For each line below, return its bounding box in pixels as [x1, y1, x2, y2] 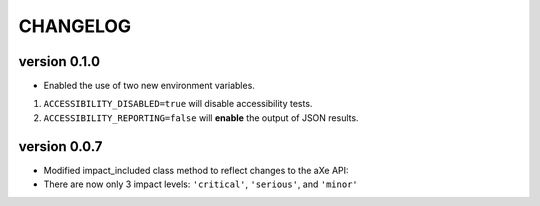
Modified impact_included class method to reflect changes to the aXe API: [43, 164, 349, 176]
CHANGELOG [18, 15, 132, 37]
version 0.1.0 [18, 53, 100, 70]
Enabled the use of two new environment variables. [43, 80, 255, 92]
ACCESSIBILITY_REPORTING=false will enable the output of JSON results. [43, 111, 359, 124]
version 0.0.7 [18, 138, 103, 155]
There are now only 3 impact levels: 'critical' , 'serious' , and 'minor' [43, 178, 359, 190]
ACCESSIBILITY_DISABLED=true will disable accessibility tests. [43, 98, 313, 110]
